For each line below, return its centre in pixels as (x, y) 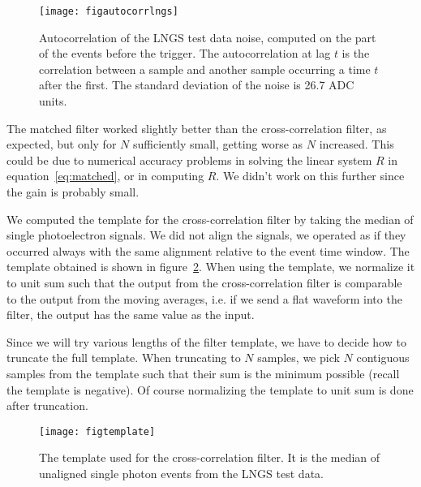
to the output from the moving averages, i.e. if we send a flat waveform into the (204, 298)
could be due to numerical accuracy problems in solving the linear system (189, 159)
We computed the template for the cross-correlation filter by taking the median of (210, 219)
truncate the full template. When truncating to (124, 358)
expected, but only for (62, 144)
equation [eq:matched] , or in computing (105, 176)
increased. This (357, 144)
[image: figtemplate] (97, 431)
